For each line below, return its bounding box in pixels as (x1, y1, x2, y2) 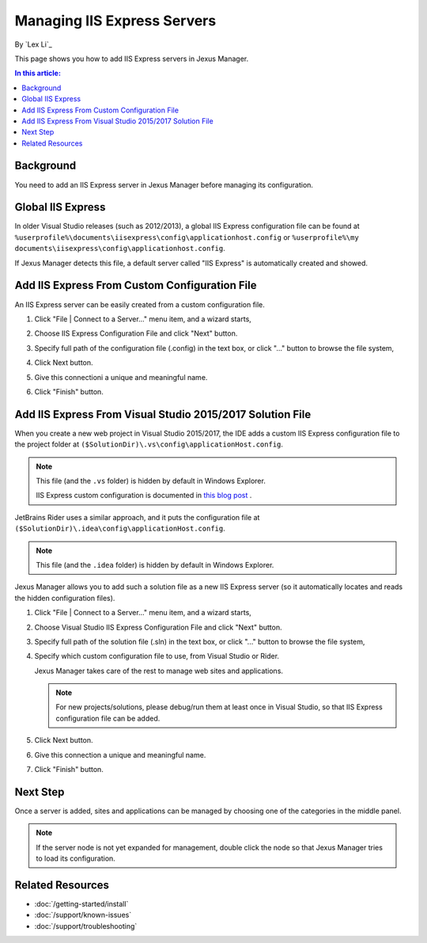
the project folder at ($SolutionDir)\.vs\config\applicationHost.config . (14, 439, 284, 449)
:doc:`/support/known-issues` (34, 911, 132, 920)
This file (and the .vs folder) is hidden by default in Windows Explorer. (36, 476, 266, 485)
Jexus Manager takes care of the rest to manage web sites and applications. (34, 666, 284, 675)
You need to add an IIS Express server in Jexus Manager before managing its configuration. (14, 180, 314, 189)
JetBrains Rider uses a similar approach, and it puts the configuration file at (14, 512, 260, 522)
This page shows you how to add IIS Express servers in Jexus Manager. (14, 54, 249, 63)
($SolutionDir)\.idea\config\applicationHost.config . (14, 523, 225, 534)
